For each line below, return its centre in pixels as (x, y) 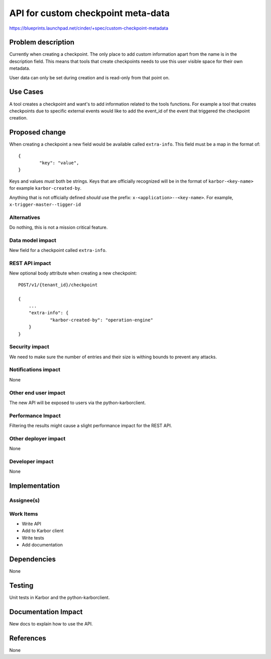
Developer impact (31, 461)
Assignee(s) (25, 500)
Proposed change (38, 132)
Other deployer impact (37, 438)
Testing (21, 585)
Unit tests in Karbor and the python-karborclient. (59, 598)
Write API (32, 524)
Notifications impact (35, 370)
